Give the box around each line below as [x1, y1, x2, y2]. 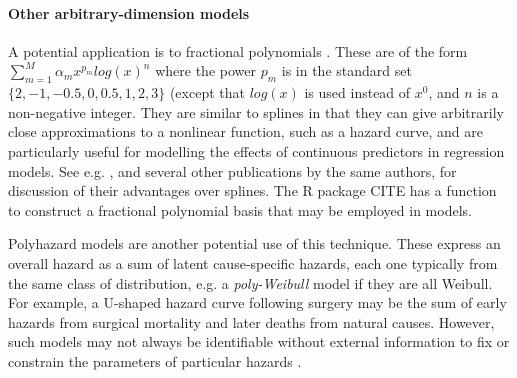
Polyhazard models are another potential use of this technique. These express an [8, 233, 501, 254]
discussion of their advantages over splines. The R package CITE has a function [8, 180, 497, 201]
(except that [169, 82, 245, 103]
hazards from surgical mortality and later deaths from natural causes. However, [8, 311, 495, 332]
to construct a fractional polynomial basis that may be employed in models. [8, 199, 472, 220]
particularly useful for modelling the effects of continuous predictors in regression [8, 140, 505, 161]
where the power [155, 60, 256, 81]
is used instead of [304, 82, 411, 103]
